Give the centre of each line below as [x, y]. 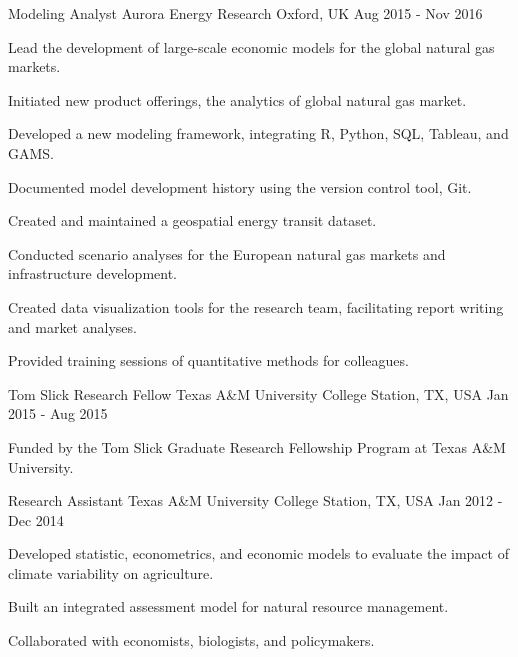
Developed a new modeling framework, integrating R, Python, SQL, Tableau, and [258, 133]
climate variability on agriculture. [111, 572]
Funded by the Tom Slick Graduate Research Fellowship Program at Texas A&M [257, 446]
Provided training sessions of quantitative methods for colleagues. [208, 360]
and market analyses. [72, 326]
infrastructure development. [92, 273]
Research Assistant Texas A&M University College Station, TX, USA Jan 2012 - [255, 500]
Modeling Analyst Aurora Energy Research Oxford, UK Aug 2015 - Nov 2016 [245, 13]
